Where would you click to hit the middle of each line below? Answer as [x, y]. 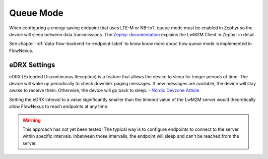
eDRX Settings [32, 65]
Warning [32, 120]
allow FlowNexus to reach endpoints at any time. [59, 106]
